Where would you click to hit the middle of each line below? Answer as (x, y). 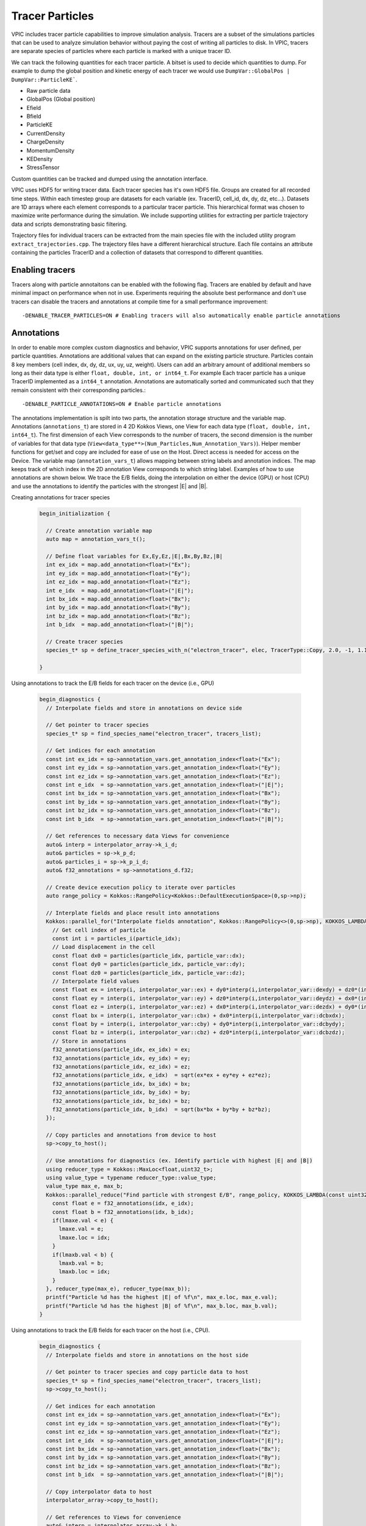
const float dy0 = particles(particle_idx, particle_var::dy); (149, 964)
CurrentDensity (46, 133)
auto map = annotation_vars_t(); (96, 539)
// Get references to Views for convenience (113, 1517)
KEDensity (40, 159)
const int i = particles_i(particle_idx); (117, 939)
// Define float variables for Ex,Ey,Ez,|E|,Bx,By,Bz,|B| (135, 556)
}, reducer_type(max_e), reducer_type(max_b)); (118, 1289)
